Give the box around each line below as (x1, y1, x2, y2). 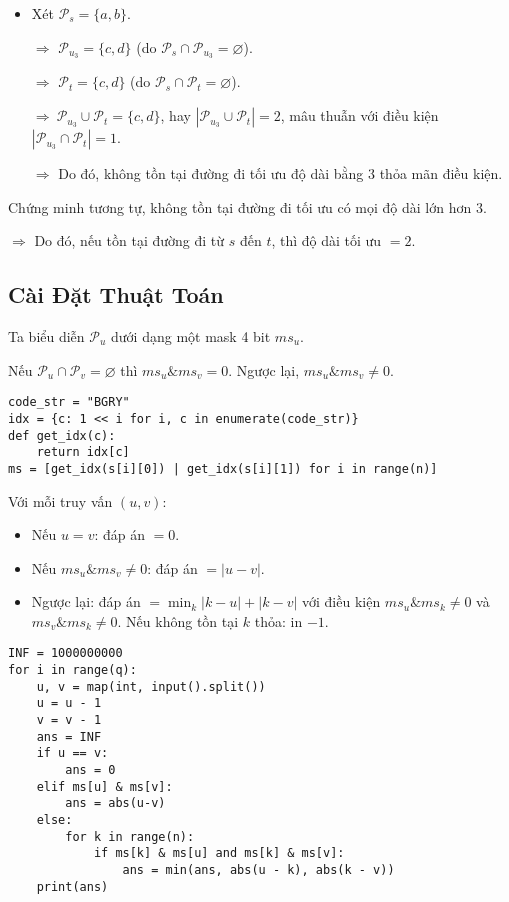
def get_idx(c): (8, 428, 116, 443)
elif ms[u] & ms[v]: (36, 779, 173, 794)
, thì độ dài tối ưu (271, 230, 382, 251)
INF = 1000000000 (8, 646, 123, 661)
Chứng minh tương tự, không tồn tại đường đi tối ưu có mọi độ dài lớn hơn (8, 196, 472, 217)
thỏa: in (254, 610, 303, 631)
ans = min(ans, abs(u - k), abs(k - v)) (122, 863, 395, 877)
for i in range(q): (8, 663, 137, 678)
